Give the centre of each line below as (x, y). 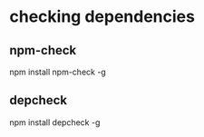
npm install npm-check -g (58, 72)
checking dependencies (102, 17)
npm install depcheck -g (55, 122)
